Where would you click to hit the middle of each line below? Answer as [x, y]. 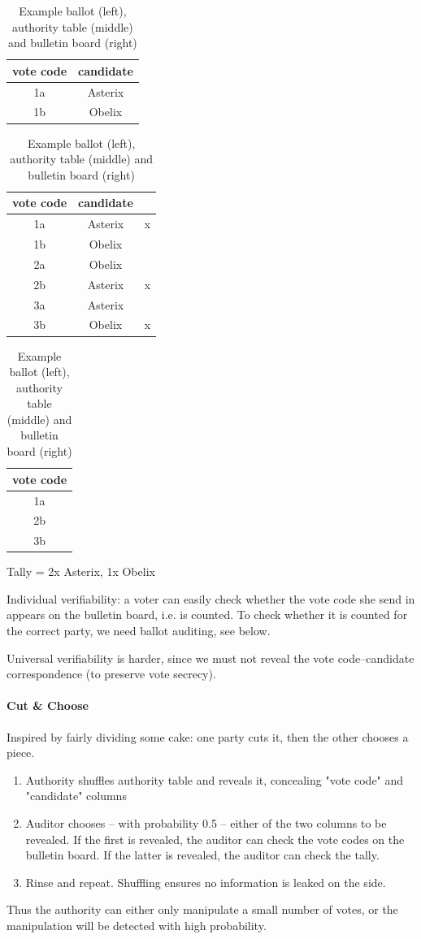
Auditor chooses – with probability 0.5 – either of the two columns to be [206, 823]
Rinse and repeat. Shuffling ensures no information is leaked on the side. [206, 882]
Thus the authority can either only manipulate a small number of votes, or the [202, 909]
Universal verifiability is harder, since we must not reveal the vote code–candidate [210, 658]
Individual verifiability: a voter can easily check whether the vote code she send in [211, 598]
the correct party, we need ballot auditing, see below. [139, 631]
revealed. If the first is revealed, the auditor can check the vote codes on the [215, 839]
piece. [21, 753]
